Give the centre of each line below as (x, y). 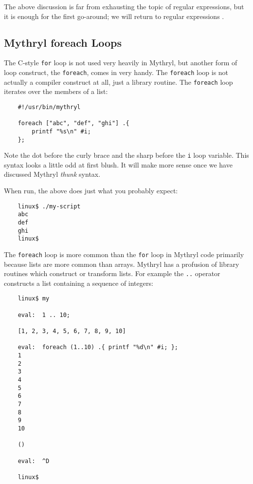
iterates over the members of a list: (56, 91)
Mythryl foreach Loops (63, 42)
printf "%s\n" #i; (61, 131)
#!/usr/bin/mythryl (49, 107)
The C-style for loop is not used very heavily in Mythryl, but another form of (121, 63)
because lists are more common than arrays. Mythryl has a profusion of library (122, 264)
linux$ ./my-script (49, 206)
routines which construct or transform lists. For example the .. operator (112, 273)
